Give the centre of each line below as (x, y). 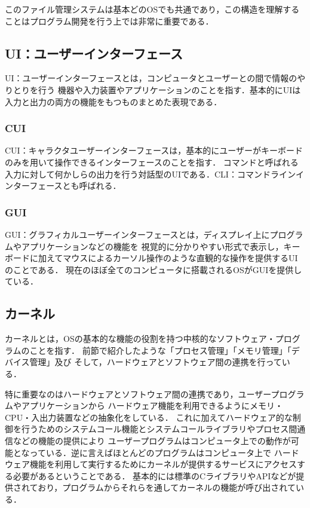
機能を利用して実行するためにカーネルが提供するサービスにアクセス (163, 464)
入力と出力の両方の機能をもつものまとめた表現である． (113, 101)
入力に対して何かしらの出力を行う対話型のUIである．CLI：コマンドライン (150, 174)
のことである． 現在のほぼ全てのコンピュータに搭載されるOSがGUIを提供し (154, 269)
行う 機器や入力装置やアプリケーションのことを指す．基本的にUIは (169, 89)
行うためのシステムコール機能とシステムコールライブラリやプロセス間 (159, 429)
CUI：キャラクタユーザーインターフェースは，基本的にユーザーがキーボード (154, 150)
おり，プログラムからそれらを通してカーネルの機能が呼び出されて (167, 487)
